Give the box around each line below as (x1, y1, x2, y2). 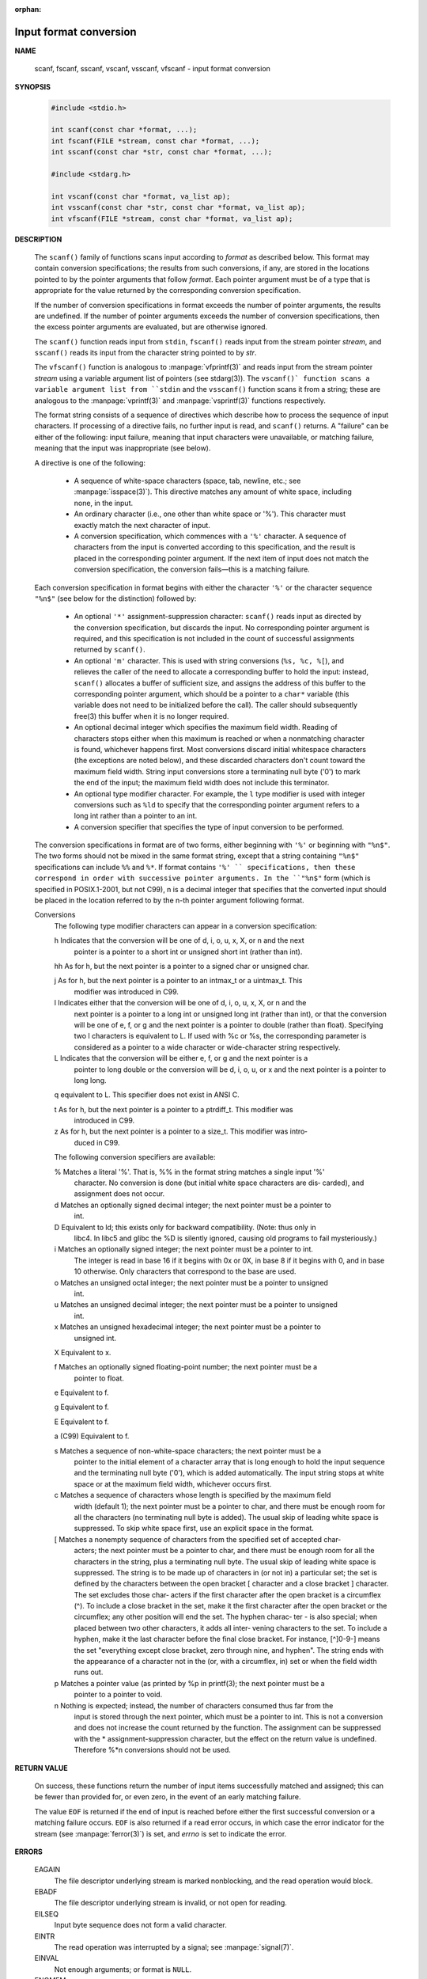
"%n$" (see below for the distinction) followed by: (34, 594, 197, 603)
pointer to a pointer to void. (74, 1690, 163, 1700)
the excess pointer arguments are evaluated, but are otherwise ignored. (34, 322, 268, 332)
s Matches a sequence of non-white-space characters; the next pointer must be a (54, 1445, 322, 1456)
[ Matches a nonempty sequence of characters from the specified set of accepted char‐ (54, 1534, 342, 1544)
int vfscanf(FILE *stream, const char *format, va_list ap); (51, 214, 293, 223)
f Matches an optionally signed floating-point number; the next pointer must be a (54, 1362, 318, 1372)
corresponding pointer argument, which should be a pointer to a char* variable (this (74, 689, 350, 699)
